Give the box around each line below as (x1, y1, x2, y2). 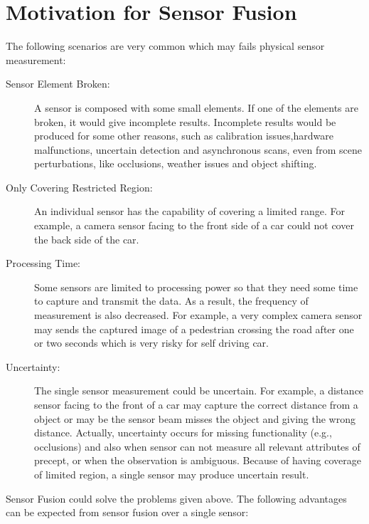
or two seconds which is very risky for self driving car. (34, 335, 269, 350)
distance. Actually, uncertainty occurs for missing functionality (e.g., (34, 425, 332, 440)
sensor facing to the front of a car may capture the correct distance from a (34, 397, 358, 412)
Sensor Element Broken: (6, 76, 110, 91)
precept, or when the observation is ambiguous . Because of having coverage (34, 453, 361, 468)
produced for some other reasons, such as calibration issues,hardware (34, 128, 333, 143)
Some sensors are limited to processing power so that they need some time (34, 279, 358, 294)
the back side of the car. (34, 231, 139, 246)
